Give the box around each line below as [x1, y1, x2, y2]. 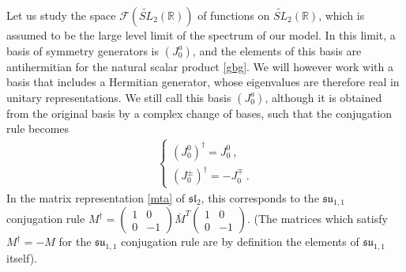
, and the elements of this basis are [192, 42, 362, 59]
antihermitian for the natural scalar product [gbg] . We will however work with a [6, 58, 394, 74]
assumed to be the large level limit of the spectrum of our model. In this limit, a [6, 27, 396, 43]
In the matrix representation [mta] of [6, 189, 186, 206]
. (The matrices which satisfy [246, 210, 388, 227]
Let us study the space [6, 7, 116, 23]
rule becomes [6, 120, 70, 137]
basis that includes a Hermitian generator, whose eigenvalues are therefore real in [6, 74, 400, 90]
